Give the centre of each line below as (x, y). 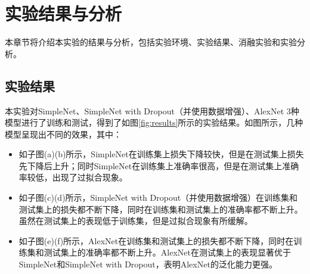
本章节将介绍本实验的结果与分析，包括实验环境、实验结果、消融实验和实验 (151, 42)
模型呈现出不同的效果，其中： (63, 134)
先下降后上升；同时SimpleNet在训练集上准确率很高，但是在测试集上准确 (159, 165)
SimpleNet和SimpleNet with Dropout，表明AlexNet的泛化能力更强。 (148, 264)
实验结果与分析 (63, 13)
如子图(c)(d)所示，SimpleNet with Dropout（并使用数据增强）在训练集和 (158, 197)
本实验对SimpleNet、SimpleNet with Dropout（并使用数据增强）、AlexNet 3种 (152, 110)
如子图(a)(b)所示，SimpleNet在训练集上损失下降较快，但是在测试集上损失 (161, 154)
